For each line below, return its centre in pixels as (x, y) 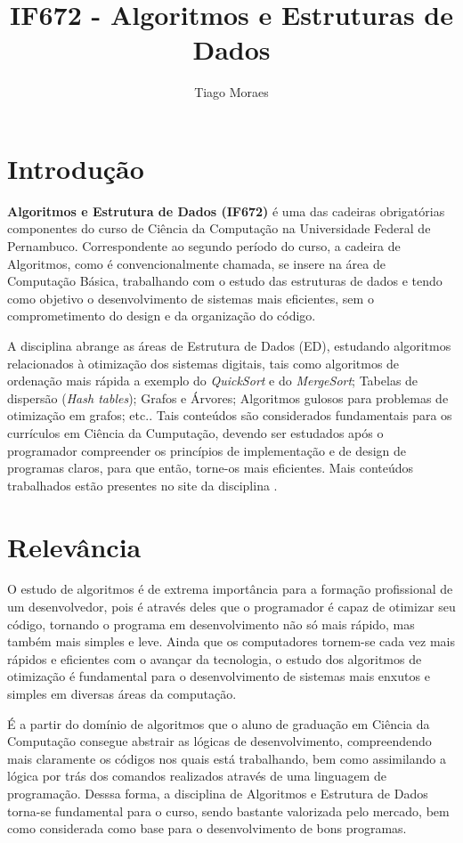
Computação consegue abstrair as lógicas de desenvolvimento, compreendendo (219, 741)
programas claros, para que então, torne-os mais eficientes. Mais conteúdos (211, 468)
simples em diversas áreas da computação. (122, 694)
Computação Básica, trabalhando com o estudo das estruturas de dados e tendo (225, 281)
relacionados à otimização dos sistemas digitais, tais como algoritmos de (203, 363)
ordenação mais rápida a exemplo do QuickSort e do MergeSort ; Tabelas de (213, 381)
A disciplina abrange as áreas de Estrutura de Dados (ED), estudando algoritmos (229, 345)
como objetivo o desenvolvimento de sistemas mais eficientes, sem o (191, 298)
